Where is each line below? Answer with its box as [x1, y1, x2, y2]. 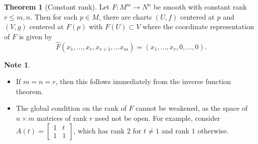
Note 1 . [4, 59, 30, 69]
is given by [19, 31, 53, 41]
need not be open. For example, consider [95, 112, 221, 123]
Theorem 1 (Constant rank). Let [4, 2, 110, 12]
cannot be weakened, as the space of [135, 103, 248, 113]
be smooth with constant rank [153, 2, 247, 12]
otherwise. [197, 125, 229, 135]
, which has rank [73, 125, 125, 135]
